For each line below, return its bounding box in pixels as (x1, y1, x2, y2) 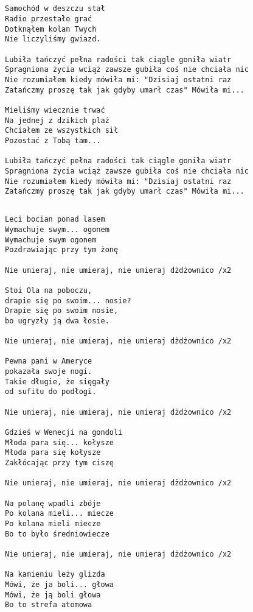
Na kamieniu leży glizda (5, 570, 105, 579)
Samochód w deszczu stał (5, 4, 105, 13)
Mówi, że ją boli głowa (5, 590, 101, 599)
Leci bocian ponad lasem (5, 215, 105, 224)
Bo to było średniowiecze (5, 529, 109, 538)
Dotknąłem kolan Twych (5, 24, 97, 33)
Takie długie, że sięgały (5, 377, 109, 386)
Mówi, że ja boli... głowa (5, 580, 114, 589)
